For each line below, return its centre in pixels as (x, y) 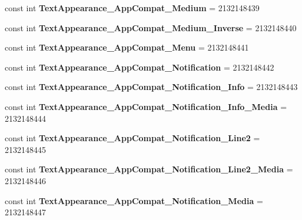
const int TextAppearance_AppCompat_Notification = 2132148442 (140, 67)
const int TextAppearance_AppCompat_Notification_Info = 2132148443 (151, 87)
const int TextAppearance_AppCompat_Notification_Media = (134, 200)
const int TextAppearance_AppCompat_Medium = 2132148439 (132, 8)
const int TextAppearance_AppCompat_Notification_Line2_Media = (149, 169)
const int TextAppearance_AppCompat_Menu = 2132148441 (127, 47)
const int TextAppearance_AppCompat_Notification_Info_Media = (146, 106)
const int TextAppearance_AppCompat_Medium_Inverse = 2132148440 (151, 27)
